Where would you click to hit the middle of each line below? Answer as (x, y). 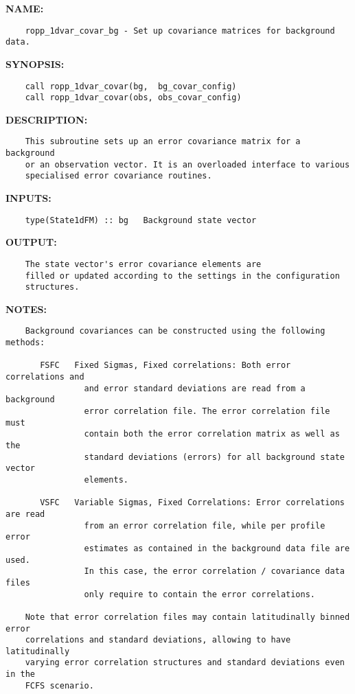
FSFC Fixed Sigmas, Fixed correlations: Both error (165, 366)
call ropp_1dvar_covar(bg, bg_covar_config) (131, 86)
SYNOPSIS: (35, 63)
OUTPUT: (31, 242)
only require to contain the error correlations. (200, 594)
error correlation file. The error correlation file (207, 412)
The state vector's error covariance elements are (143, 264)
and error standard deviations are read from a (195, 388)
